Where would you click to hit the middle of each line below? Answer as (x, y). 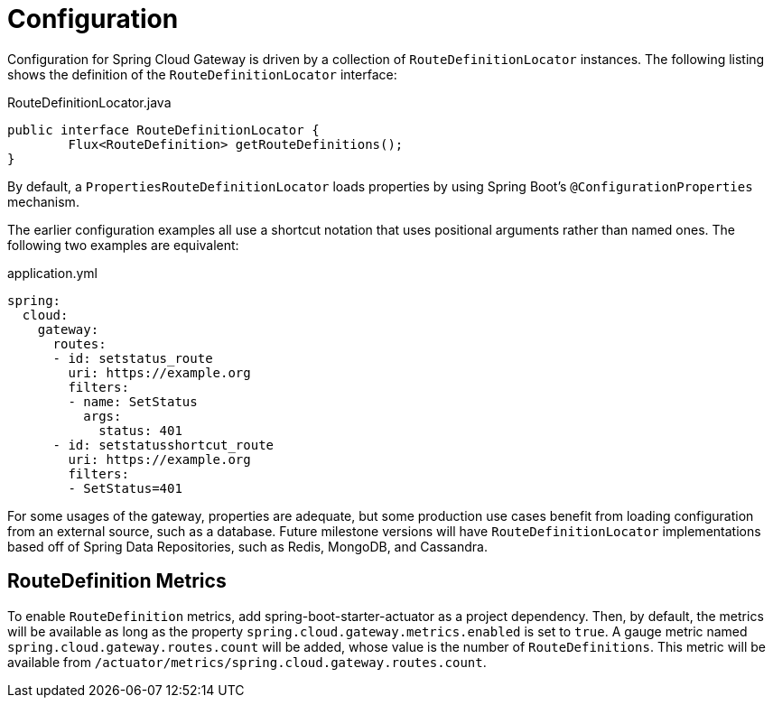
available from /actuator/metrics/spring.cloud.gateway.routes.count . (247, 662)
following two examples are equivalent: (123, 245)
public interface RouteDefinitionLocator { (163, 130)
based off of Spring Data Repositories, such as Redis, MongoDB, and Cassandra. (247, 546)
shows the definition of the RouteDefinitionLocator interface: (202, 74)
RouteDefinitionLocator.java (89, 102)
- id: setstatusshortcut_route (163, 445)
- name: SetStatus (133, 401)
